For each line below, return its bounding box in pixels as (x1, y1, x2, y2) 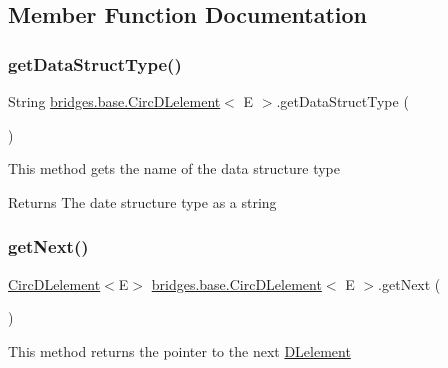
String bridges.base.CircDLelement (8, 91, 221, 111)
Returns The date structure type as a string (8, 191, 277, 212)
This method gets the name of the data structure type (8, 158, 341, 179)
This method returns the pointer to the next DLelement (8, 340, 351, 361)
